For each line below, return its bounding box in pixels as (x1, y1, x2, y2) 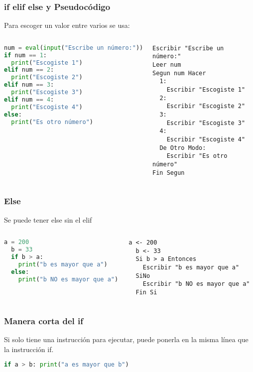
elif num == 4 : (4, 96, 54, 103)
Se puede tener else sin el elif (4, 214, 92, 225)
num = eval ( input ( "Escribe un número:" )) (4, 44, 143, 51)
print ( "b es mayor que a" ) (18, 260, 108, 268)
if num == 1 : (4, 51, 47, 59)
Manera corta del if (4, 314, 84, 327)
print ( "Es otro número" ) (11, 118, 94, 125)
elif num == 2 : (4, 66, 54, 74)
